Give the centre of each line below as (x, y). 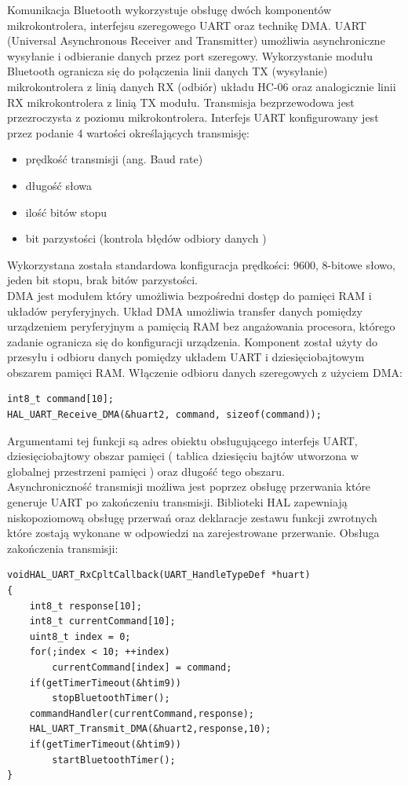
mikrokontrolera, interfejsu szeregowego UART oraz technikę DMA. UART (187, 25)
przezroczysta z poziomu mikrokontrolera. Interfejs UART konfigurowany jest (193, 117)
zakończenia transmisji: (63, 548)
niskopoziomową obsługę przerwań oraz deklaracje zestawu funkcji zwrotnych (192, 517)
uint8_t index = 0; (80, 636)
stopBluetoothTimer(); (111, 698)
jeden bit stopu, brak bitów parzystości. (102, 280)
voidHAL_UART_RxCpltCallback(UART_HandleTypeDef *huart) (159, 575)
